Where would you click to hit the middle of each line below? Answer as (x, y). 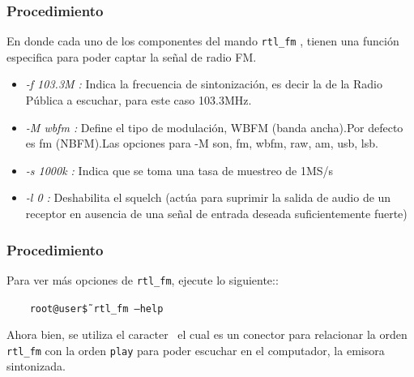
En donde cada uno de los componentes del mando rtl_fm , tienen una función (203, 41)
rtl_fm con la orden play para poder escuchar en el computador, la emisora (196, 350)
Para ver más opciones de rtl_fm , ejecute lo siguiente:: (143, 279)
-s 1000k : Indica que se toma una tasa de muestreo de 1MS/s (179, 170)
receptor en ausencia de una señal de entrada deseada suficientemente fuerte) (216, 214)
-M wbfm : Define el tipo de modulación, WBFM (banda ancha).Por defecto (214, 127)
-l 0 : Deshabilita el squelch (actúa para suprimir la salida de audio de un (208, 197)
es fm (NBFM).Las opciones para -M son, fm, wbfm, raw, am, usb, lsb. (202, 143)
